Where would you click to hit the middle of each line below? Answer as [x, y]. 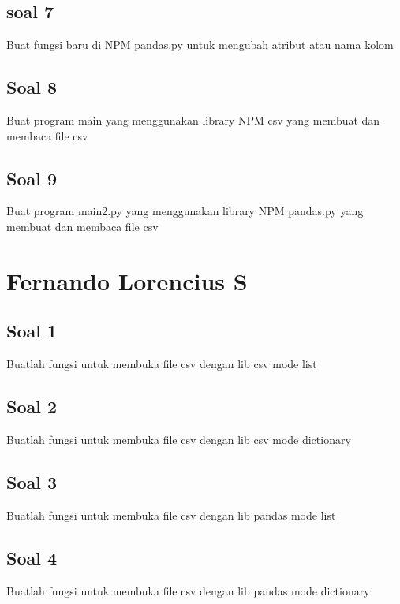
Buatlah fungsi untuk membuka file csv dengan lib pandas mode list [171, 515]
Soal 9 [32, 178]
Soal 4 [32, 557]
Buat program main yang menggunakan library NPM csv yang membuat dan [193, 120]
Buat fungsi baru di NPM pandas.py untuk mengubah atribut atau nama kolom [200, 45]
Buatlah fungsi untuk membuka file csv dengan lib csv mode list [162, 364]
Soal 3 [32, 481]
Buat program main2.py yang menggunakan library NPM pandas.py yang [185, 211]
